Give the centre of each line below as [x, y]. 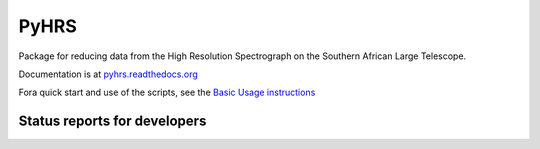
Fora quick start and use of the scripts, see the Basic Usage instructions [167, 92]
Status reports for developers [112, 121]
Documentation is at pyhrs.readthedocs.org [108, 74]
